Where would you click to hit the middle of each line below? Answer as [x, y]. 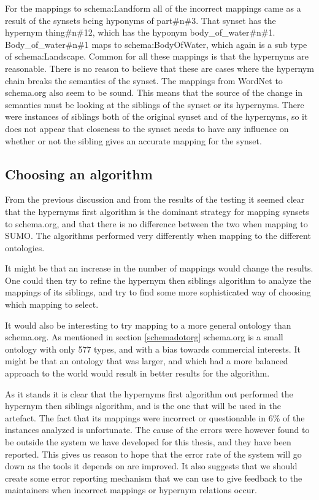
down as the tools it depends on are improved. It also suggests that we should [151, 466]
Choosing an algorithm [79, 174]
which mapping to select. [52, 304]
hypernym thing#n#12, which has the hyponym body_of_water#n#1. [140, 32]
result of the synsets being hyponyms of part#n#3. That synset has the [140, 20]
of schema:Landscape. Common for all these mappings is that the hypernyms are [157, 56]
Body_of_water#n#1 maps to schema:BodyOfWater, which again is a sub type [156, 44]
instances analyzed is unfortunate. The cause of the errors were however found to [157, 430]
